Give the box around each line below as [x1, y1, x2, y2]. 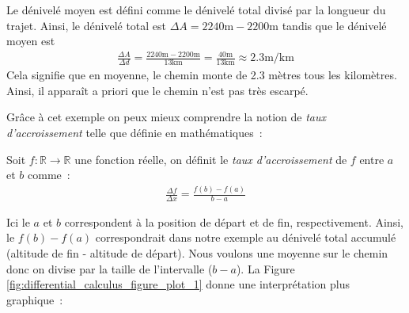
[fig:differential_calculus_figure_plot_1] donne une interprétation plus [6, 276, 350, 292]
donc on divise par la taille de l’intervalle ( [6, 260, 213, 277]
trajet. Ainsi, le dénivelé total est [6, 17, 167, 33]
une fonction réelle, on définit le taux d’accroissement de [74, 151, 347, 167]
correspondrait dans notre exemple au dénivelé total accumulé [95, 229, 396, 246]
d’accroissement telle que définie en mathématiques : [6, 124, 263, 140]
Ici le [6, 213, 30, 230]
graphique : [6, 291, 63, 307]
